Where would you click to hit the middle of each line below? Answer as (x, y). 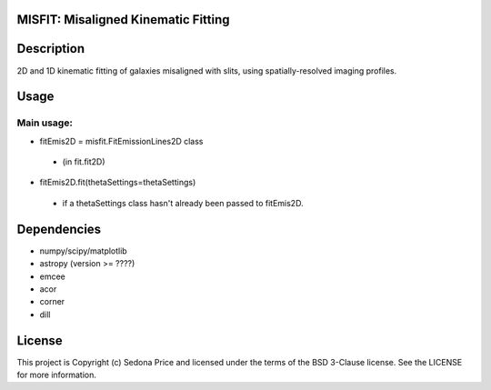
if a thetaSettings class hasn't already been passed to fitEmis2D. (183, 203)
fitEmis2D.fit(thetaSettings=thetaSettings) (118, 183)
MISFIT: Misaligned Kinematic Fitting (124, 20)
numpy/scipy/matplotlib (83, 251)
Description (51, 49)
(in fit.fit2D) (84, 162)
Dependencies (59, 229)
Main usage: (45, 123)
